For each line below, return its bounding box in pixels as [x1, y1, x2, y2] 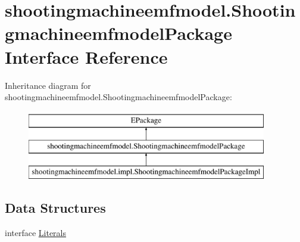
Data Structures [5, 198, 106, 217]
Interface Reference [5, 44, 168, 69]
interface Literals [5, 226, 67, 238]
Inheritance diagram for [5, 79, 91, 91]
